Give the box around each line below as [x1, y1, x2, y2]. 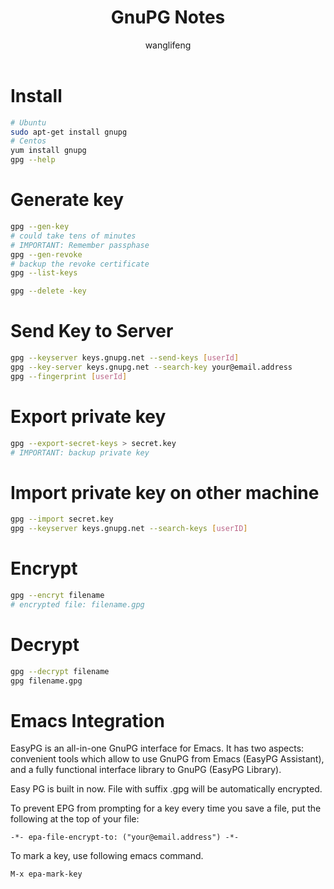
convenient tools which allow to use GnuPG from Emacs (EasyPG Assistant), [10, 753, 325, 765]
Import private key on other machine [10, 481, 320, 504]
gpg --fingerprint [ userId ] [10, 371, 128, 381]
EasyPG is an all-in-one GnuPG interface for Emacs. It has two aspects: [10, 742, 305, 755]
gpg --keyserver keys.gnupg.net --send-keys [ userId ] [10, 353, 240, 363]
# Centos [10, 136, 47, 146]
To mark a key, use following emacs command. [10, 850, 204, 862]
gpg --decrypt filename [10, 666, 110, 676]
